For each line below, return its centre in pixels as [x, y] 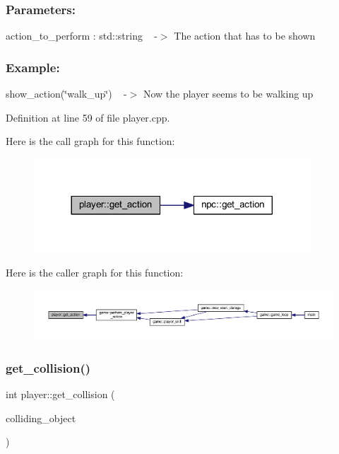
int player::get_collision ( [60, 394]
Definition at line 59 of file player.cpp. [88, 117]
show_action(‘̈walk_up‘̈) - [66, 94]
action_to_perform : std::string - [82, 36]
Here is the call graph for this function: [90, 141]
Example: [33, 67]
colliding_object [41, 418]
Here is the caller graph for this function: [95, 273]
